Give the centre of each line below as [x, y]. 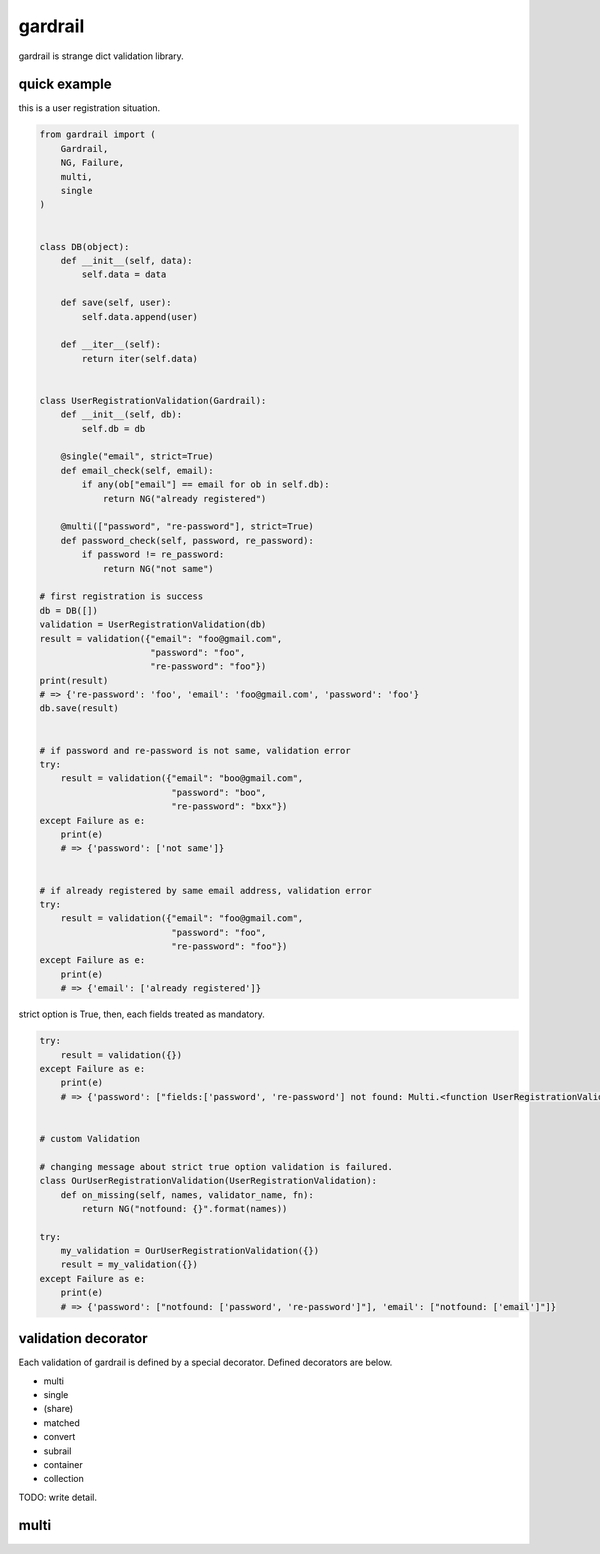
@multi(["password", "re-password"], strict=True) [187, 526]
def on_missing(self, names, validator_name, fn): [187, 1194]
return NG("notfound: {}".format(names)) [184, 1208]
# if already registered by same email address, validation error [205, 890]
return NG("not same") [158, 568]
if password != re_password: [153, 554]
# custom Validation [89, 1138]
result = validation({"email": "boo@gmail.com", [182, 778]
